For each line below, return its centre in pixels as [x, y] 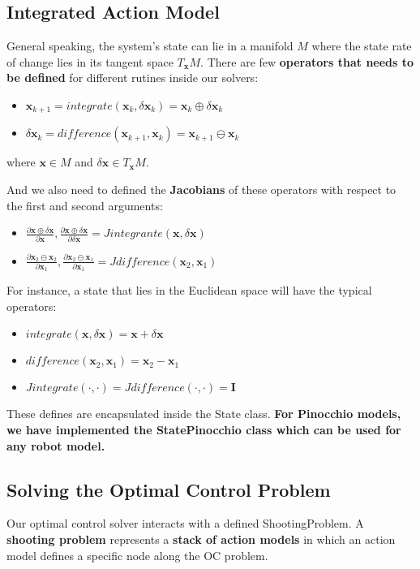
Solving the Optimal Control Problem [169, 489]
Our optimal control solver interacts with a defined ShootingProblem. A [185, 523]
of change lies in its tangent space [90, 61]
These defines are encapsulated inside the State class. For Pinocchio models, [204, 414]
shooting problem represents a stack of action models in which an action [201, 539]
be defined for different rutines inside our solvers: [133, 78]
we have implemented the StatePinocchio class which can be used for [204, 430]
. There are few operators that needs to [307, 61]
